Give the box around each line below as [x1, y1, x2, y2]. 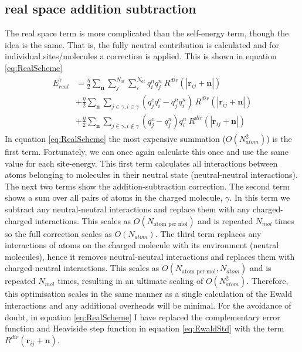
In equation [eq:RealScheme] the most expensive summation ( [5, 133, 226, 144]
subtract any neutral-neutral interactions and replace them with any [5, 202, 250, 215]
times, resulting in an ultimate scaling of [57, 275, 203, 287]
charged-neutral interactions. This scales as [5, 262, 160, 274]
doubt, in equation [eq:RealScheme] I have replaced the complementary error [5, 310, 280, 323]
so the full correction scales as [5, 227, 112, 239]
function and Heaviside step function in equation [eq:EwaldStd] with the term [5, 322, 284, 334]
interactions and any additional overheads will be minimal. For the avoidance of [5, 299, 291, 311]
